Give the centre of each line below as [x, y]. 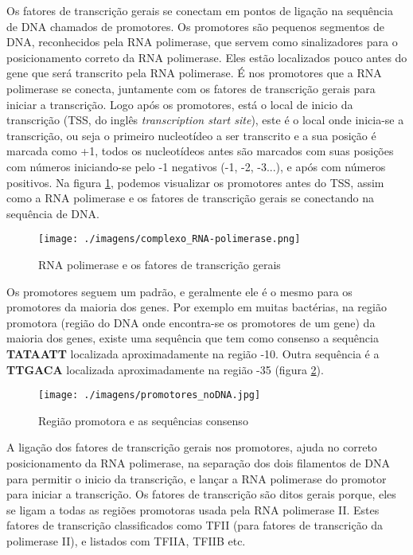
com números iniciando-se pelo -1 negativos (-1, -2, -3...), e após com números [196, 166]
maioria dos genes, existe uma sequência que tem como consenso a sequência [193, 338]
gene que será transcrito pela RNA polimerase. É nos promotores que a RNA [194, 73]
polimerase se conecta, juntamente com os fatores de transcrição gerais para [191, 88]
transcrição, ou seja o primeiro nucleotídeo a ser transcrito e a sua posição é [191, 135]
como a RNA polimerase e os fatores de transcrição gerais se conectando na [190, 198]
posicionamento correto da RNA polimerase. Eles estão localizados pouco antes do [207, 57]
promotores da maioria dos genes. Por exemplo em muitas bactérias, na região [197, 307]
